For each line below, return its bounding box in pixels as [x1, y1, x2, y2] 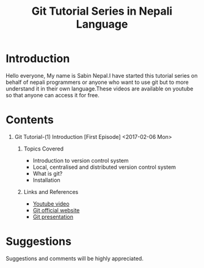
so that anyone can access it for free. [5, 91, 100, 99]
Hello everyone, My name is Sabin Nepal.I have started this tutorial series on [5, 72, 198, 79]
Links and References [23, 188, 79, 195]
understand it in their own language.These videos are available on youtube [5, 84, 194, 92]
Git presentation [32, 213, 74, 220]
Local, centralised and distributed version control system [32, 163, 177, 171]
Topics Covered [23, 145, 64, 152]
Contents [5, 113, 54, 127]
